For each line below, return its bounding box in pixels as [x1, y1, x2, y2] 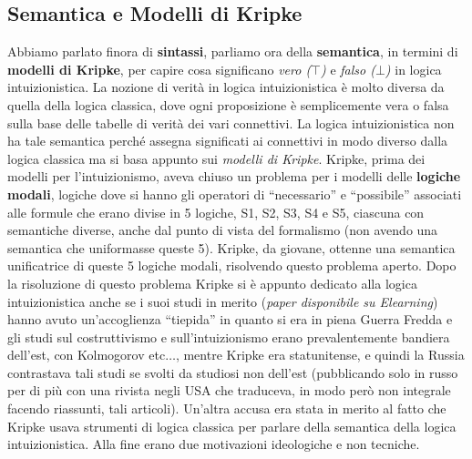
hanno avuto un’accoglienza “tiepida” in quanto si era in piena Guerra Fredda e [7, 310, 453, 329]
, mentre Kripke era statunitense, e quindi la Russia [175, 345, 465, 364]
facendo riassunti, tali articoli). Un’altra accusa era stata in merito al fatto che [7, 399, 446, 418]
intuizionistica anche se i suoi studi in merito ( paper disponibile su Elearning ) [7, 291, 438, 311]
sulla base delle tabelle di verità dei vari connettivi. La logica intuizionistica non [7, 113, 455, 132]
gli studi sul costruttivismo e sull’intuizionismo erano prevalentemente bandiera [7, 327, 450, 346]
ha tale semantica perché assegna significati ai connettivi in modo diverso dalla [7, 131, 448, 150]
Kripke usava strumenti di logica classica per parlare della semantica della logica [7, 416, 457, 435]
